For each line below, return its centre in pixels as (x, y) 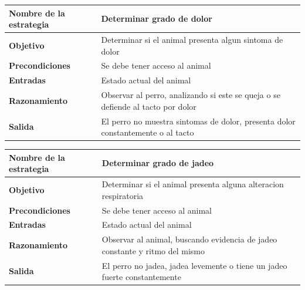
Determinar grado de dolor (157, 18)
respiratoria (123, 195)
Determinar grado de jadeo (158, 163)
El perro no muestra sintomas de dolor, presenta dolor (198, 121)
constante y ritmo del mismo (153, 250)
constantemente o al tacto (148, 132)
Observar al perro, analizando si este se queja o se (191, 95)
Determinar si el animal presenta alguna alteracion (193, 184)
